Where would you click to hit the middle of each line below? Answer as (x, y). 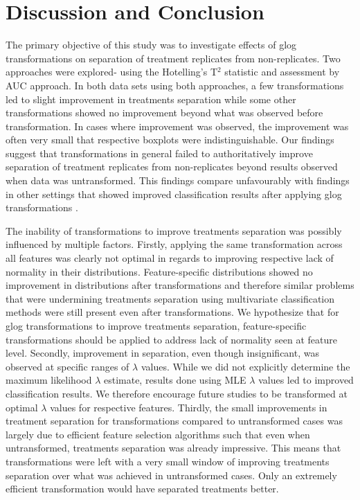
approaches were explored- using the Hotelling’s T (111, 72)
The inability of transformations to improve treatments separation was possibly (174, 230)
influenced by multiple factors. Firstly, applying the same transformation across (174, 244)
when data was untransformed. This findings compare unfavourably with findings (178, 180)
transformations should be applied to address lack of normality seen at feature (172, 339)
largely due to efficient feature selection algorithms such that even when (158, 434)
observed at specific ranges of (67, 366)
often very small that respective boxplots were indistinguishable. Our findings (170, 140)
